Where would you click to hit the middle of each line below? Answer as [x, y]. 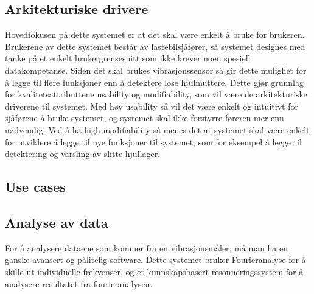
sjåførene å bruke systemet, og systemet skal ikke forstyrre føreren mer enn [145, 118]
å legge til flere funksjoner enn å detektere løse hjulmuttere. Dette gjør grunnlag [154, 82]
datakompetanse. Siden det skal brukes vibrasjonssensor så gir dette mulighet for [156, 70]
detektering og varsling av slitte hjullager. [83, 154]
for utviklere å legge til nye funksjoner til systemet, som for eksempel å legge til [153, 142]
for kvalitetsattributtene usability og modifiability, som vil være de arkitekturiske [156, 94]
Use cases [35, 187]
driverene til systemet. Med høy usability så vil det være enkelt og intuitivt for [152, 106]
